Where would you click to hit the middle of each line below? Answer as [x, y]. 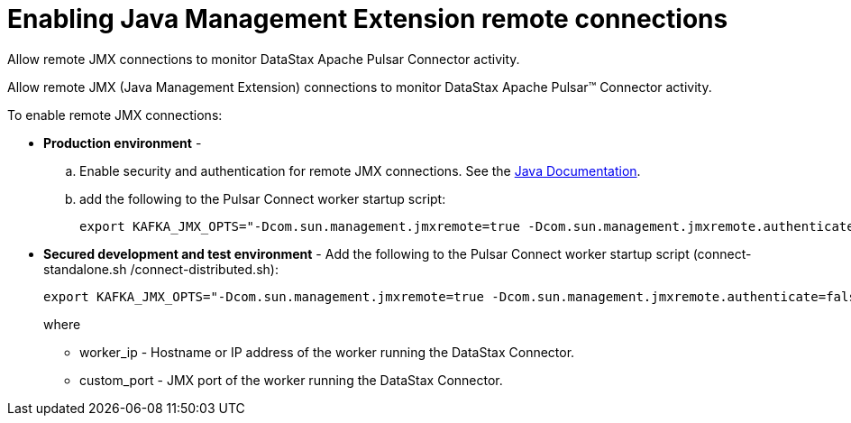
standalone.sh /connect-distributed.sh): [161, 269]
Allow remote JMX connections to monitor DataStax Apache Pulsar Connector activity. [264, 59]
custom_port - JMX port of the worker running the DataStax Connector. [291, 380]
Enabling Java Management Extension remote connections [368, 19]
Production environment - [123, 143]
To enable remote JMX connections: [115, 115]
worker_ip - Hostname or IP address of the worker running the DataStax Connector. [327, 352]
